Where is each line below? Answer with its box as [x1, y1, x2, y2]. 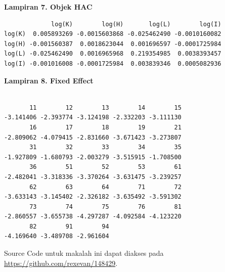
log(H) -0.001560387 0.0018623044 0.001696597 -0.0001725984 [4, 40, 221, 48]
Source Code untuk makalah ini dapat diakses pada [4, 248, 164, 258]
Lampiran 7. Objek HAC [4, 2, 93, 12]
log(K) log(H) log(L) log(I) [51, 20, 221, 28]
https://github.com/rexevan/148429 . [4, 257, 118, 268]
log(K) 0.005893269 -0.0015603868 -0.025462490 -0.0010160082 [4, 30, 221, 38]
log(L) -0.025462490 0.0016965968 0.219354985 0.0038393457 [4, 50, 221, 58]
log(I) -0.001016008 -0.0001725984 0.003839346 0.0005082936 [4, 60, 221, 67]
